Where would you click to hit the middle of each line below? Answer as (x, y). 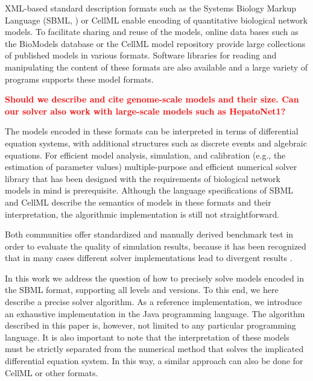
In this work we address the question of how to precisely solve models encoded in (155, 278)
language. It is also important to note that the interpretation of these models (147, 337)
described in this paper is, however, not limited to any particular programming (150, 325)
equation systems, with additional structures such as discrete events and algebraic (156, 143)
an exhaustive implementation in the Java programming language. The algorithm (155, 313)
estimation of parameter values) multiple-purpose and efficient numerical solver (151, 167)
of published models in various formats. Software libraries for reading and (141, 55)
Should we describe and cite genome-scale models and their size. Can (152, 99)
